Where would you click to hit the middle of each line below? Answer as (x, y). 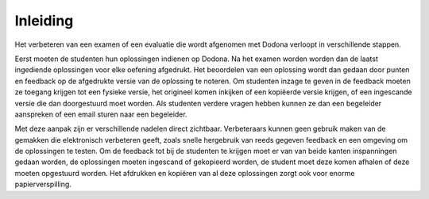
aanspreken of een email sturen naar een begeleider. (101, 114)
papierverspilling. (43, 184)
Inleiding (44, 21)
